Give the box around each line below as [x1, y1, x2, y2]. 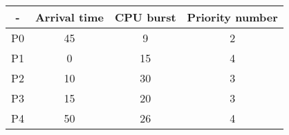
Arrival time [35, 9, 104, 25]
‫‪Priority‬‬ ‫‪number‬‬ [187, 9, 278, 25]
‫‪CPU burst [114, 9, 176, 25]
